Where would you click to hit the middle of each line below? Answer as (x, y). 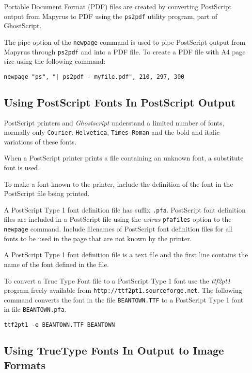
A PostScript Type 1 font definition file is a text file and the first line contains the (126, 255)
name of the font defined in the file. (56, 264)
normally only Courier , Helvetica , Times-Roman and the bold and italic (112, 132)
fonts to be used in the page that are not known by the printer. (98, 238)
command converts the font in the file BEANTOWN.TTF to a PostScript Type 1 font (124, 299)
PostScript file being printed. (47, 193)
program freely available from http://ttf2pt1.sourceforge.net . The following (123, 290)
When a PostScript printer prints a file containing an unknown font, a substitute (124, 158)
